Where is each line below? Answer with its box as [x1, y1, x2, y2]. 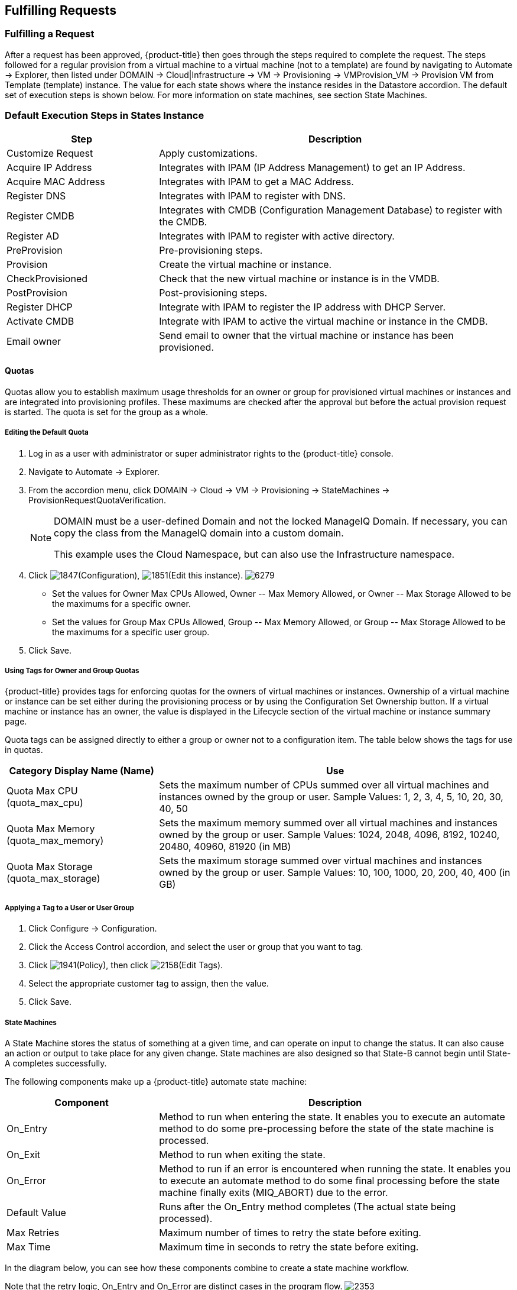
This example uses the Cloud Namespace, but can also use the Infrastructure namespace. [54, 548, 455, 560]
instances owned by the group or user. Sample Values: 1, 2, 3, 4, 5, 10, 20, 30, [159, 791, 503, 803]
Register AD [6, 229, 60, 242]
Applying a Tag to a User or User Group [5, 903, 134, 912]
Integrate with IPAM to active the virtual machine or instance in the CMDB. [159, 315, 488, 327]
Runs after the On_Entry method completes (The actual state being [159, 1200, 456, 1213]
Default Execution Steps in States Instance [5, 109, 204, 122]
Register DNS [6, 189, 66, 202]
